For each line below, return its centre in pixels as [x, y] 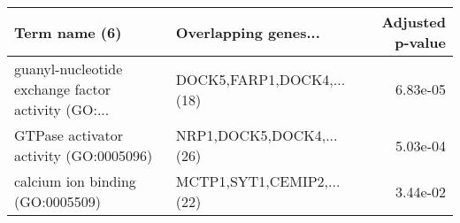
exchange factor [62, 89]
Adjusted [414, 22]
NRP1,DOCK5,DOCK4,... [257, 135]
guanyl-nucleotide [69, 69]
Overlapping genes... [248, 32]
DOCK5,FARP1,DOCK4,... [261, 79]
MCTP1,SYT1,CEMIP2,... [258, 181]
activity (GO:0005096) [84, 155]
